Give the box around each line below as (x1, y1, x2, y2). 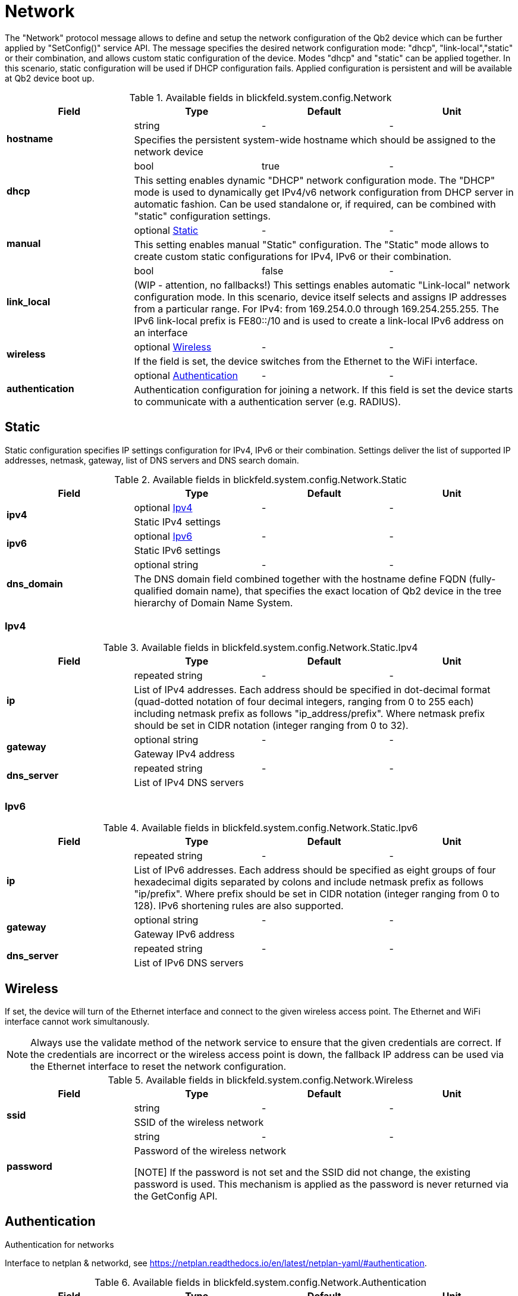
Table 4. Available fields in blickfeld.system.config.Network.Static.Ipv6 (103, 822, 418, 834)
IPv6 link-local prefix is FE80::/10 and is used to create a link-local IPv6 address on (134, 314, 504, 327)
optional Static (134, 224, 199, 236)
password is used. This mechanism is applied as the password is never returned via (134, 1178, 508, 1190)
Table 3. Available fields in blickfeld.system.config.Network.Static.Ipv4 (103, 641, 418, 654)
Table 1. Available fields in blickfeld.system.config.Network (129, 91, 392, 104)
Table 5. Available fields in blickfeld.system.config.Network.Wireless (108, 1073, 413, 1086)
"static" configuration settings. (134, 209, 271, 222)
